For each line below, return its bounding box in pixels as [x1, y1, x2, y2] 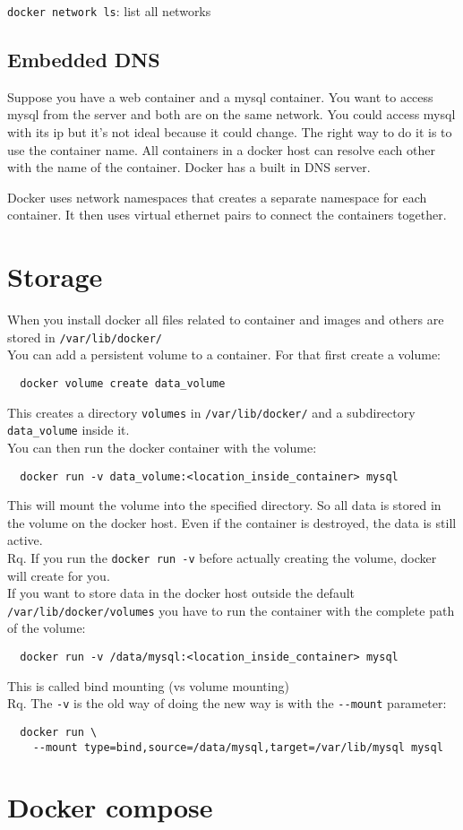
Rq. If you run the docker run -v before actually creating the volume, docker [7, 548, 437, 566]
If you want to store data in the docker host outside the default [7, 584, 356, 602]
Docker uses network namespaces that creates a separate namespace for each [7, 187, 427, 206]
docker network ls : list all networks [7, 2, 211, 20]
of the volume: [7, 618, 86, 637]
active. [7, 531, 43, 549]
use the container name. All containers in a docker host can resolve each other [7, 140, 436, 159]
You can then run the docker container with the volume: [7, 437, 317, 456]
